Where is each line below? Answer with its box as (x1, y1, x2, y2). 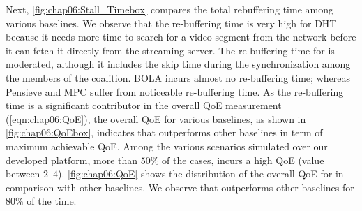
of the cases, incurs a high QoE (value (162, 152, 324, 167)
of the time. (27, 194, 77, 208)
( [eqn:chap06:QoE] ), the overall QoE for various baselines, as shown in (6, 111, 306, 126)
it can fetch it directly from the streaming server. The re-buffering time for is (6, 43, 335, 57)
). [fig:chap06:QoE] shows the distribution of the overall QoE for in (58, 166, 344, 181)
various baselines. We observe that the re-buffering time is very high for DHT (6, 15, 337, 30)
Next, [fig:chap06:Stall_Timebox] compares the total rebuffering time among (6, 2, 333, 16)
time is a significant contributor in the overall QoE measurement (6, 98, 282, 112)
